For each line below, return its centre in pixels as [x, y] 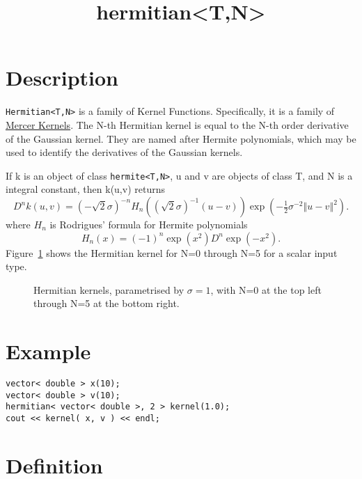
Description [62, 78]
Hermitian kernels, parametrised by [109, 289]
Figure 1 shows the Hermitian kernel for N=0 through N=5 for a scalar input [172, 252]
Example [48, 351]
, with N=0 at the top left [266, 289]
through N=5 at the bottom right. [107, 303]
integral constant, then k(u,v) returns [85, 189]
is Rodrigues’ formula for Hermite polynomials [149, 224]
